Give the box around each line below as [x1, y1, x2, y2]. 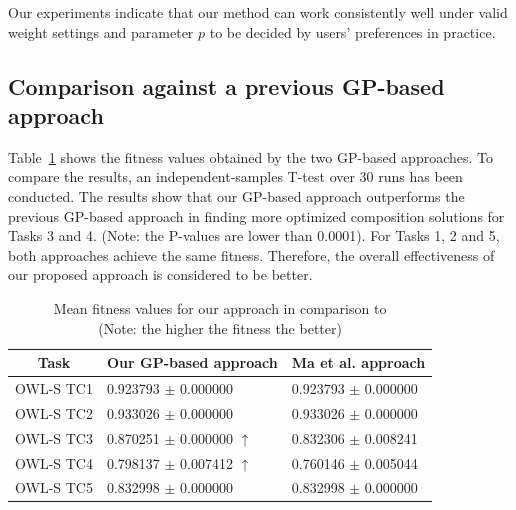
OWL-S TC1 [15, 377, 93, 398]
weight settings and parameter [8, 21, 194, 42]
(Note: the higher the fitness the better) [98, 317, 342, 338]
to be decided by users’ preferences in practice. [209, 21, 496, 42]
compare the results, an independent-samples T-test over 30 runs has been [8, 166, 463, 187]
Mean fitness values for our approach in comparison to [53, 297, 387, 318]
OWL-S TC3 [15, 427, 93, 448]
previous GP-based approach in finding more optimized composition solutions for [8, 205, 505, 226]
